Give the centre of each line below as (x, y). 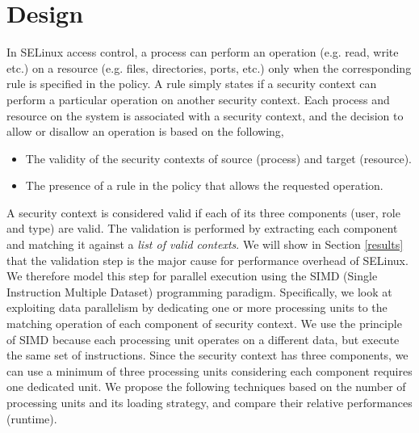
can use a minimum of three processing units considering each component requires (209, 370)
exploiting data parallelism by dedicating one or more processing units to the (197, 307)
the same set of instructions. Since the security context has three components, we (207, 355)
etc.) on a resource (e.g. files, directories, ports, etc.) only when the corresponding (209, 67)
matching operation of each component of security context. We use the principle (204, 324)
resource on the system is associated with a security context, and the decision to (205, 115)
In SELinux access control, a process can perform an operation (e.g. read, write (203, 52)
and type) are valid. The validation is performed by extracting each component (202, 228)
